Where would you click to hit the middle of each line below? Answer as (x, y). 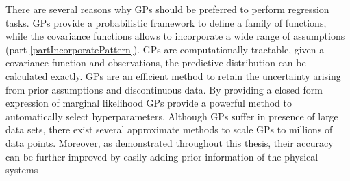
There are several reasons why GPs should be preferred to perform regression (167, 9)
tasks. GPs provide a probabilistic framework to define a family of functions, (166, 22)
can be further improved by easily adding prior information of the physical (162, 156)
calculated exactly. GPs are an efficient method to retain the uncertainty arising (173, 75)
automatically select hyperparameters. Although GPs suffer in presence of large (172, 116)
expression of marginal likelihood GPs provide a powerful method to (149, 103)
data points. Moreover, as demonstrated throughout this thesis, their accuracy (170, 142)
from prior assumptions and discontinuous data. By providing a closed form (164, 89)
